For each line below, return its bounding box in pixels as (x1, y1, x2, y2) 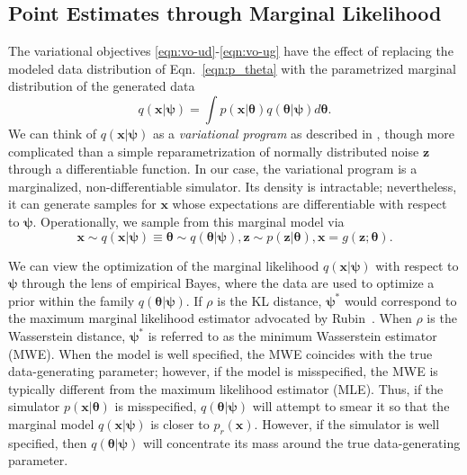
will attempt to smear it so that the (252, 397, 450, 416)
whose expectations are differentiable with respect (172, 194, 447, 213)
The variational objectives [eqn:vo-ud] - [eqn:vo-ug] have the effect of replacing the (8, 41, 454, 60)
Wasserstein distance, (8, 326, 126, 345)
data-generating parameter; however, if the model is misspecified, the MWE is (8, 362, 438, 381)
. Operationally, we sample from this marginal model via (32, 211, 345, 230)
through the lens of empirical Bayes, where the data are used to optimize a (22, 273, 435, 292)
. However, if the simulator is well (254, 414, 440, 433)
